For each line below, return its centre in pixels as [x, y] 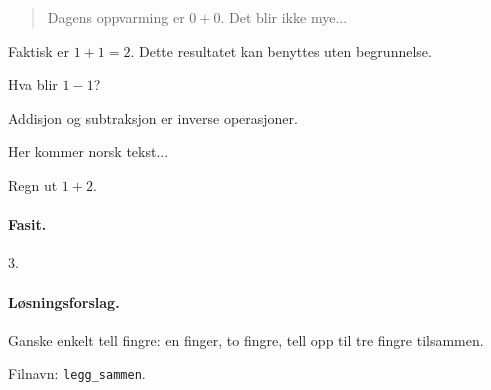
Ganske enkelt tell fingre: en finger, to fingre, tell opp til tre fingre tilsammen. [246, 339]
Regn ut [33, 184]
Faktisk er [38, 50]
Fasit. [27, 224]
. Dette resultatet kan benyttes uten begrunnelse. [281, 50]
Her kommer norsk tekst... [88, 151]
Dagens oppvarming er [116, 17]
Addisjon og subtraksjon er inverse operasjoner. [153, 117]
